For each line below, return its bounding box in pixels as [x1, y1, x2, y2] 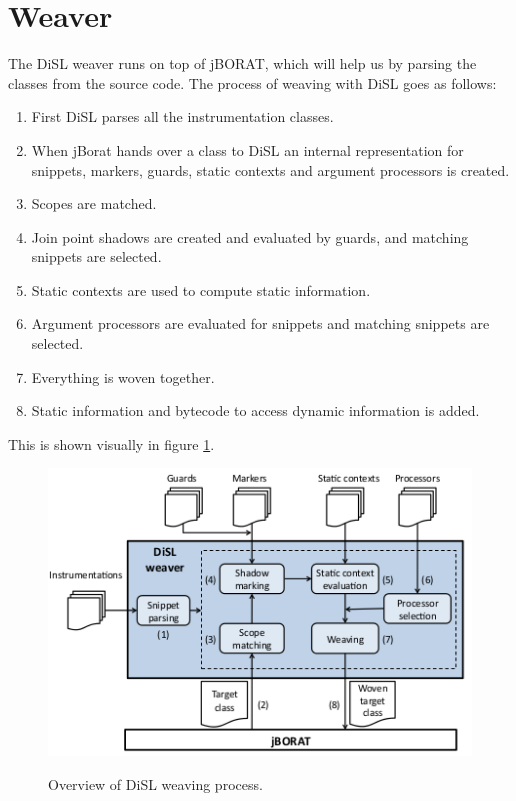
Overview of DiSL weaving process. [48, 773, 263, 794]
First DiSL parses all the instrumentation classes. [31, 106, 334, 127]
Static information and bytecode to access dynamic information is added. [31, 400, 480, 421]
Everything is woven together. [31, 366, 215, 387]
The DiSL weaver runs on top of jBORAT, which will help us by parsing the [8, 53, 477, 74]
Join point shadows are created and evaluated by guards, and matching [31, 226, 469, 247]
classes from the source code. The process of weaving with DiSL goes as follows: [8, 72, 497, 93]
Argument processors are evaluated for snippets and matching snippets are [31, 313, 490, 334]
